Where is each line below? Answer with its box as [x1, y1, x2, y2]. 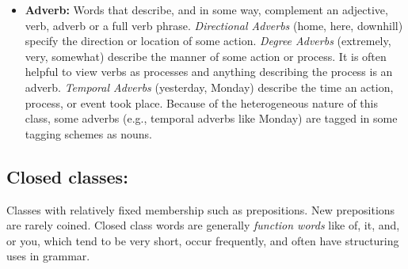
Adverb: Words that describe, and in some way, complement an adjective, [25, 2, 388, 17]
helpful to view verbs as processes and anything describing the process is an [25, 63, 393, 80]
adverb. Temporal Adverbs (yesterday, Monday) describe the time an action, [25, 78, 394, 95]
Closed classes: [6, 164, 128, 188]
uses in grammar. [6, 248, 90, 264]
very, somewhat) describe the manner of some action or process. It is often [25, 47, 387, 64]
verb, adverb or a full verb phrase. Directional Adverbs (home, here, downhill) [25, 17, 403, 33]
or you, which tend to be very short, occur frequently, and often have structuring [6, 232, 399, 248]
